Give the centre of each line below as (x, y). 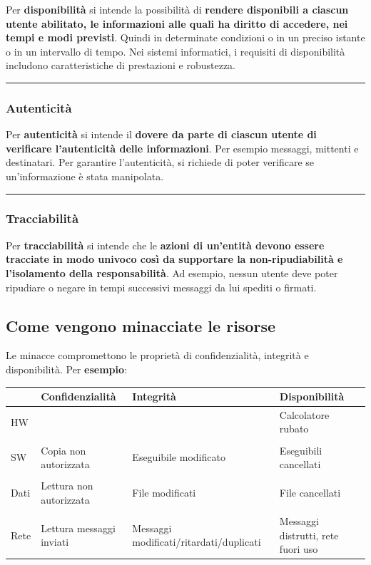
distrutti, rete (309, 535)
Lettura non (67, 486)
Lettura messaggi (78, 528)
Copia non (63, 450)
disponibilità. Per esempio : (66, 369)
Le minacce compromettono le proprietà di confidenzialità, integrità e (157, 355)
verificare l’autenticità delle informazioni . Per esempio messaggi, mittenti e (182, 148)
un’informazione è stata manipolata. (85, 176)
